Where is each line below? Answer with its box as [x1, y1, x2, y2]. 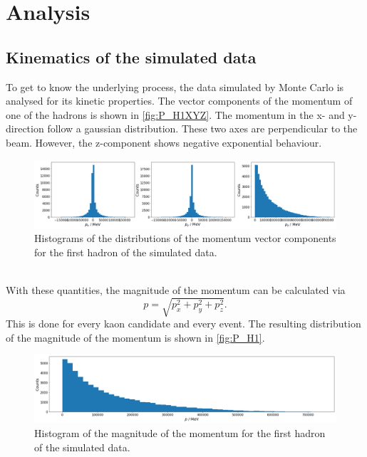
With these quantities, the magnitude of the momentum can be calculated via [6, 282, 346, 297]
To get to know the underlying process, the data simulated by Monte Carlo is [6, 79, 344, 94]
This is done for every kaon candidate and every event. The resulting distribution [6, 316, 361, 331]
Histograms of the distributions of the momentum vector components [34, 231, 336, 246]
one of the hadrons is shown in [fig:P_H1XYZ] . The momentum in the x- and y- [6, 107, 357, 122]
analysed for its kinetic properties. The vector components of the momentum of [6, 93, 353, 108]
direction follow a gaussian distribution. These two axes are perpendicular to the [6, 121, 358, 136]
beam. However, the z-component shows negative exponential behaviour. [6, 135, 322, 149]
